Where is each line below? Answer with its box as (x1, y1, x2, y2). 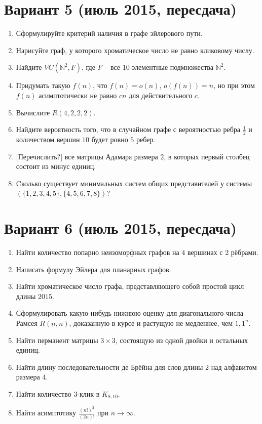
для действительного (129, 90, 193, 100)
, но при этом (213, 80, 255, 91)
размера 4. (16, 371, 48, 382)
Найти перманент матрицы (16, 334, 98, 345)
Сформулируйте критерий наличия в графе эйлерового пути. (16, 28, 203, 38)
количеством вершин (16, 134, 80, 144)
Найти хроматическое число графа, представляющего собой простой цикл (16, 281, 244, 291)
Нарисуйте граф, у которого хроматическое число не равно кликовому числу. (16, 45, 254, 55)
